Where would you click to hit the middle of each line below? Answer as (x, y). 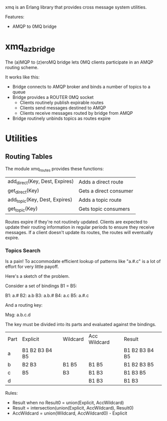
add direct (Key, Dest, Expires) (41, 182)
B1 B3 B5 (135, 373)
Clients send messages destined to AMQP (63, 108)
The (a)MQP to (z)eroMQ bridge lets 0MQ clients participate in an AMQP (79, 62)
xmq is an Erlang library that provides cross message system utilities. (76, 7)
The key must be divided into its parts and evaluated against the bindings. (81, 325)
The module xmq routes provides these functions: (54, 169)
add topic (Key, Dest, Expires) (40, 200)
